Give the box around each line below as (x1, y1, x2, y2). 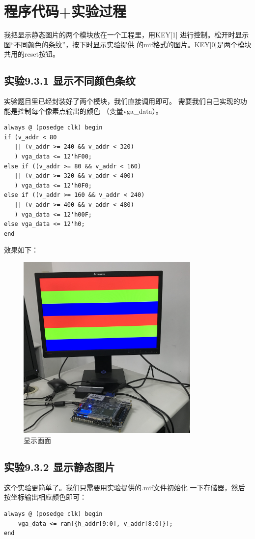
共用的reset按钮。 (4, 49, 59, 59)
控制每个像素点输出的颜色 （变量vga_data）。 (17, 105, 163, 116)
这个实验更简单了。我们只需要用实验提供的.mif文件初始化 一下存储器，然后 (4, 482, 245, 492)
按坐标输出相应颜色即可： (4, 492, 86, 502)
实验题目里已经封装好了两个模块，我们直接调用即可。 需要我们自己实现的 (4, 96, 240, 106)
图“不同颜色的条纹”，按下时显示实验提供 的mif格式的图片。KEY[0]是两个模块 (4, 39, 252, 49)
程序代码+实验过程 (4, 1, 127, 21)
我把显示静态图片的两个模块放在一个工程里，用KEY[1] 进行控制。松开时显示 (4, 30, 249, 40)
